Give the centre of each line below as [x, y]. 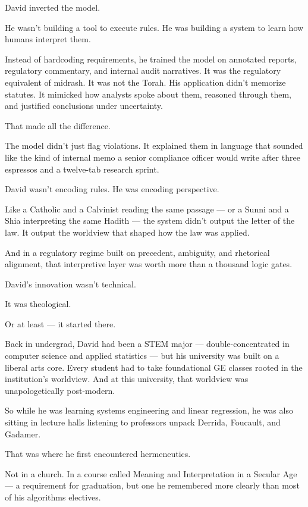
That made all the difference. [58, 125]
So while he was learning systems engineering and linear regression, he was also [149, 410]
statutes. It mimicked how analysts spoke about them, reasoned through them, [148, 94]
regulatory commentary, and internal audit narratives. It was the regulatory [143, 71]
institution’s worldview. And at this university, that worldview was [127, 379]
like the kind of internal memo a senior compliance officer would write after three [153, 157]
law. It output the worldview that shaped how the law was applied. [127, 232]
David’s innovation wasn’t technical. [70, 284]
